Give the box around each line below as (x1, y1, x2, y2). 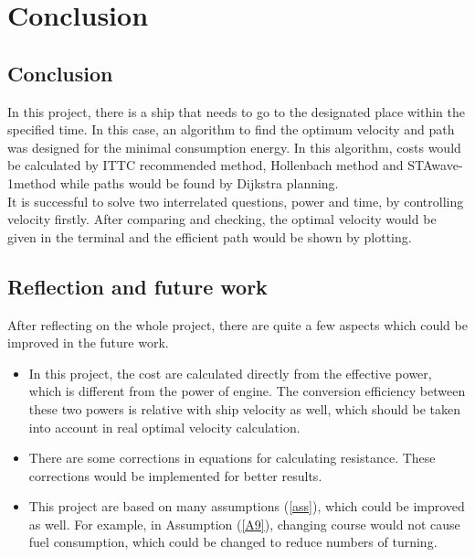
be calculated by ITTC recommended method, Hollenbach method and (7, 155, 404, 175)
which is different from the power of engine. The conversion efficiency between (28, 381, 466, 401)
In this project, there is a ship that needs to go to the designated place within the (7, 102, 465, 121)
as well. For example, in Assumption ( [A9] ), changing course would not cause (28, 514, 460, 533)
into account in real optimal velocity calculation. (28, 417, 301, 436)
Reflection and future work (7, 272, 268, 300)
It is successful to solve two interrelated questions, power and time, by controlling (7, 191, 464, 210)
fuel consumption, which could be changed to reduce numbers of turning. (28, 532, 438, 552)
